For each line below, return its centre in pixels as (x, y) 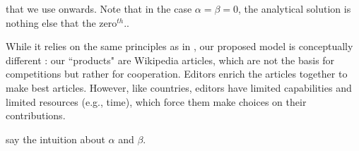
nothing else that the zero (61, 22)
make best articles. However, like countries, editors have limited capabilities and (179, 87)
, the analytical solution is (295, 8)
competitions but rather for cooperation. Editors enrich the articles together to (177, 74)
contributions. (36, 115)
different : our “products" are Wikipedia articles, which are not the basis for (170, 60)
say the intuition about (55, 139)
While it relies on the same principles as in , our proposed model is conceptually (179, 46)
